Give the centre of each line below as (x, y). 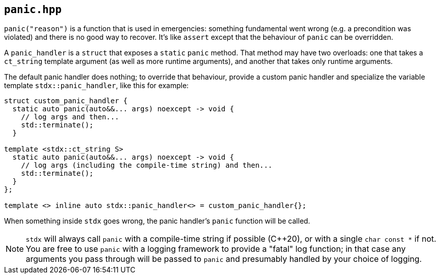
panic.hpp (33, 10)
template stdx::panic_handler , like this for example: (96, 86)
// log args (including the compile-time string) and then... (147, 165)
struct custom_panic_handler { (66, 101)
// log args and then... (70, 117)
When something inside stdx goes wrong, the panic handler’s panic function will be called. (157, 221)
